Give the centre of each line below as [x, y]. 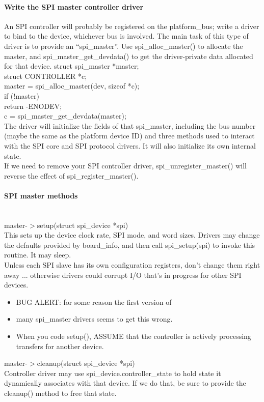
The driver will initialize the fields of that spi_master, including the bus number [130, 125]
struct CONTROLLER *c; [46, 76]
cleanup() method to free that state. [60, 393]
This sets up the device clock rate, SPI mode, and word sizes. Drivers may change [132, 235]
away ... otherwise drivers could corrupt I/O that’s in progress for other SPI [123, 275]
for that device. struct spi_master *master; [72, 66]
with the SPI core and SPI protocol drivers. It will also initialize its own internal [130, 145]
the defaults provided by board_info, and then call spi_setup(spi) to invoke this [130, 245]
